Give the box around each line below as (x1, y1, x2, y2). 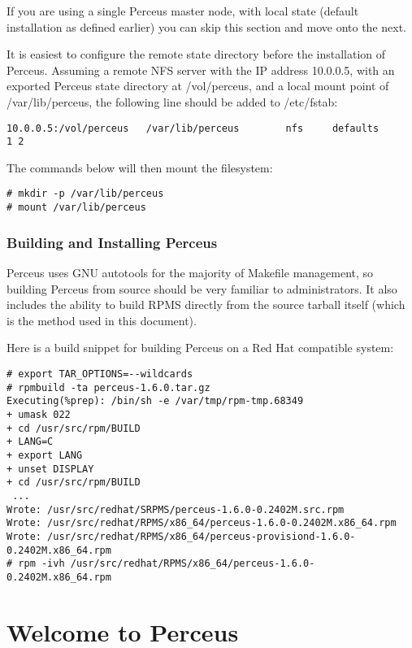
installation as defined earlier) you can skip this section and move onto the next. (7, 18, 407, 35)
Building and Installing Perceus (7, 232, 218, 252)
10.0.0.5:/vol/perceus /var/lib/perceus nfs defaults (7, 122, 379, 134)
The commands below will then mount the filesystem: (7, 159, 273, 176)
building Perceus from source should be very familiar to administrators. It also (7, 280, 397, 297)
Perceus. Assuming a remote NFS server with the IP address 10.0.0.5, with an (7, 61, 395, 78)
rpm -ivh (18, 558, 65, 570)
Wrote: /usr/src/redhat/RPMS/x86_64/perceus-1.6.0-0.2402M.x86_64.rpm (7, 517, 397, 529)
